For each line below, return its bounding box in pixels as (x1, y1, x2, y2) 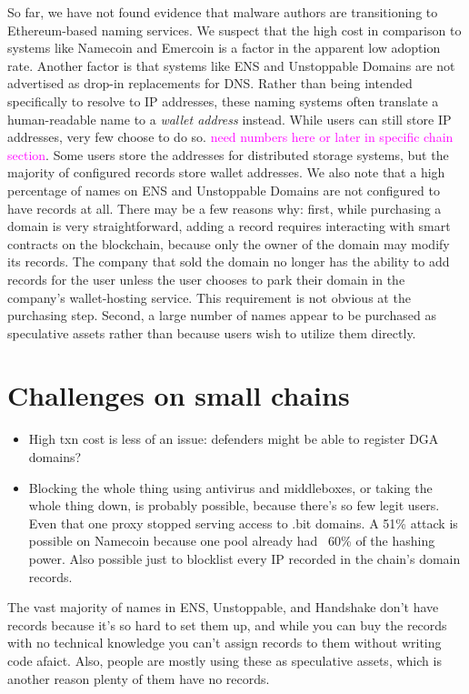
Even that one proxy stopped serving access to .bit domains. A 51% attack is (28, 513, 458, 532)
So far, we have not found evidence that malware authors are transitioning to (7, 3, 438, 21)
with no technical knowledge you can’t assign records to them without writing (7, 633, 442, 652)
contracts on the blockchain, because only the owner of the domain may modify (7, 234, 450, 253)
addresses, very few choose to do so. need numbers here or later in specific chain (7, 127, 454, 146)
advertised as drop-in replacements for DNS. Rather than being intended (7, 74, 413, 93)
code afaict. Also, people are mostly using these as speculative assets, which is (7, 650, 442, 669)
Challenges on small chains (7, 377, 350, 414)
